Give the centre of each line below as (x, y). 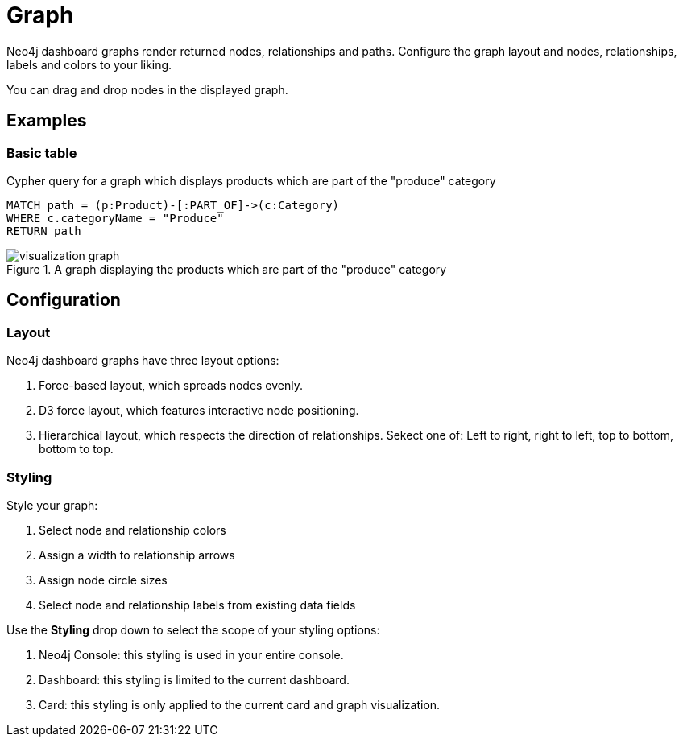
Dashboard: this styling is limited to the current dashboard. (194, 679)
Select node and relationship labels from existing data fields (197, 605)
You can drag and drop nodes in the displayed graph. (147, 89)
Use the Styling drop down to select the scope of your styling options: (193, 629)
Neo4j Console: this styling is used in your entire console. (191, 654)
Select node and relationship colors (132, 530)
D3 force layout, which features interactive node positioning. (199, 411)
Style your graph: (52, 505)
